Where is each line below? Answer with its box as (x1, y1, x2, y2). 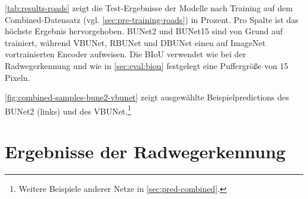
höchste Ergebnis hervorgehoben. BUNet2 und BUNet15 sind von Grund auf (5, 25, 283, 37)
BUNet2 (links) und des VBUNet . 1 (5, 103, 131, 117)
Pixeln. (5, 71, 30, 83)
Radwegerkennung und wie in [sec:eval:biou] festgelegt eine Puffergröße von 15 (5, 59, 288, 71)
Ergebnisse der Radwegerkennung (5, 139, 286, 164)
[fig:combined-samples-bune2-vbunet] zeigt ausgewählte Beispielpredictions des (5, 91, 289, 103)
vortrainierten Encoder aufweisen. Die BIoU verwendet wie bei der (5, 48, 246, 60)
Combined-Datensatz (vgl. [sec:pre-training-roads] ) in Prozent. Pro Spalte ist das (5, 13, 299, 25)
